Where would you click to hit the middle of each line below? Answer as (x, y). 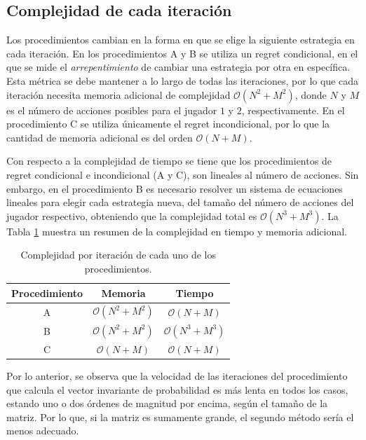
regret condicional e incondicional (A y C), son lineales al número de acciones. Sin (183, 174)
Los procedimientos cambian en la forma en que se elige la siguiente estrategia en (181, 40)
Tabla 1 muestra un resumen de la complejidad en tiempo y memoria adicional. (177, 231)
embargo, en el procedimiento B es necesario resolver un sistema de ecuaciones (175, 188)
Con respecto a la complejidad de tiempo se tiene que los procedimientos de (169, 161)
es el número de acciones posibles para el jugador (112, 110)
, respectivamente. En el (293, 110)
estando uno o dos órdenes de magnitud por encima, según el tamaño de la (167, 403)
